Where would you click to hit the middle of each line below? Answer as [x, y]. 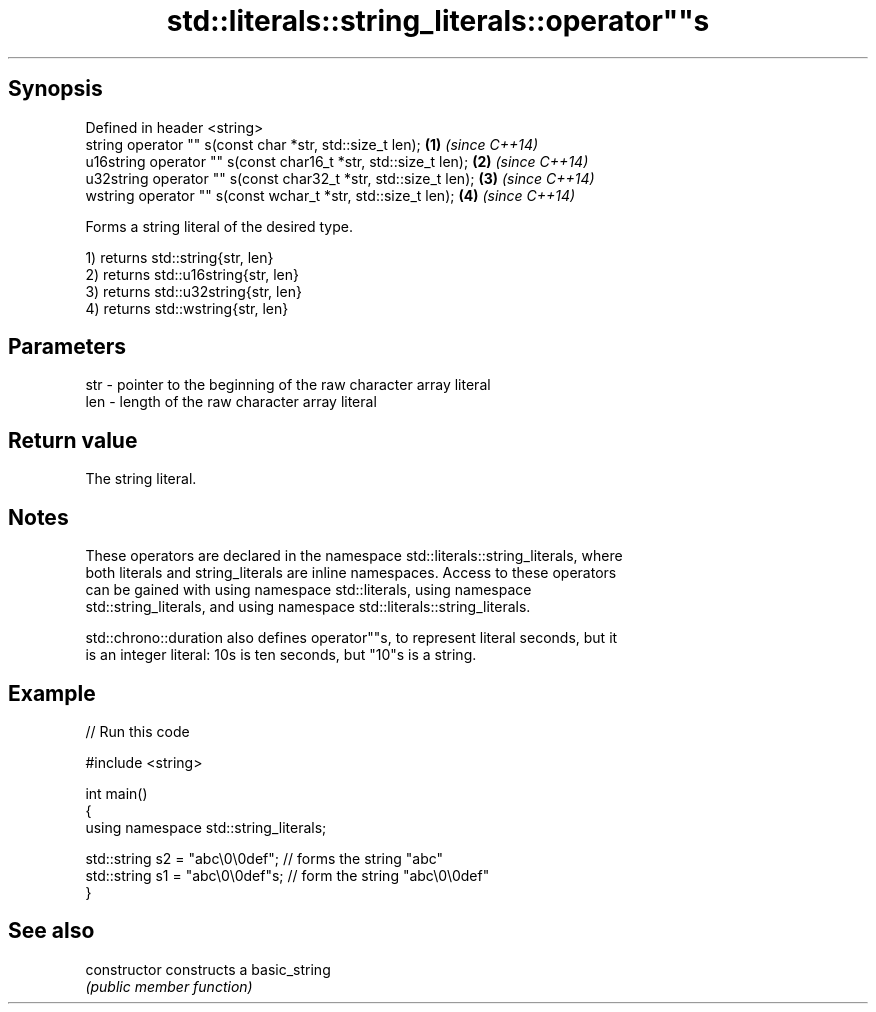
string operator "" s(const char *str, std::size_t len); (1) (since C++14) [312, 144]
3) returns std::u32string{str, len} [193, 291]
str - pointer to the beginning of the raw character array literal [288, 385]
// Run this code [137, 731]
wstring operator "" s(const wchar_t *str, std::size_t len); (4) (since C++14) [330, 195]
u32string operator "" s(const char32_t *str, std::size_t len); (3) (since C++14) [340, 178]
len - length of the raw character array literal [231, 402]
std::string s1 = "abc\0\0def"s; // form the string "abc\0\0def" [287, 875]
